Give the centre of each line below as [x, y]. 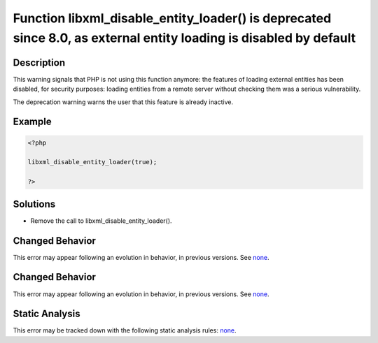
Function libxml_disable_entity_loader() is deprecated [172, 18]
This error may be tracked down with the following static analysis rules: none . [125, 330]
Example [32, 122]
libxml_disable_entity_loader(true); [92, 162]
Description [39, 63]
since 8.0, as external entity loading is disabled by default [184, 38]
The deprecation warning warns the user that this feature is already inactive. [123, 102]
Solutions [34, 204]
